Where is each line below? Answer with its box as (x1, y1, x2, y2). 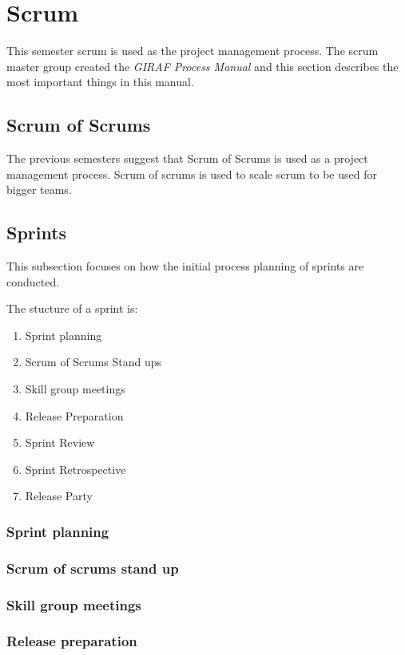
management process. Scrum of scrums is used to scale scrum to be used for (6, 165, 377, 182)
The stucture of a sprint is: (6, 300, 138, 317)
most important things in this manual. (6, 73, 194, 90)
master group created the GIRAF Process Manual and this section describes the (6, 57, 399, 74)
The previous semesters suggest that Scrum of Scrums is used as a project (6, 150, 368, 167)
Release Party (25, 487, 93, 504)
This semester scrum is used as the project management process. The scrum (6, 42, 379, 59)
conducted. (6, 273, 60, 290)
